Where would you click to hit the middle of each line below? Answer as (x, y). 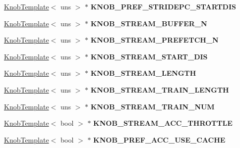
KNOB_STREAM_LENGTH (143, 73)
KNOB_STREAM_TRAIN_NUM (152, 106)
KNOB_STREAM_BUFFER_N (149, 23)
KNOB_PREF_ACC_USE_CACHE (159, 139)
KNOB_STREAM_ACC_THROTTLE (163, 123)
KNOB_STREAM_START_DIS (149, 56)
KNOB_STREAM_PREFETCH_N (154, 40)
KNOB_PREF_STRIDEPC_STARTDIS (163, 6)
